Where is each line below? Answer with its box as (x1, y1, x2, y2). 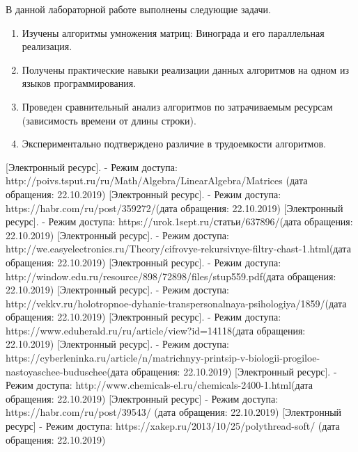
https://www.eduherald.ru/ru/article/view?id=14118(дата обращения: (6, 323, 306, 337)
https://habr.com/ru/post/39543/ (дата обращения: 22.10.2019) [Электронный (6, 405, 342, 419)
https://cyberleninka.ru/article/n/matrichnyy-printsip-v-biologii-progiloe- (6, 350, 320, 365)
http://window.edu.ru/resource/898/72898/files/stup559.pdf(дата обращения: (6, 268, 336, 283)
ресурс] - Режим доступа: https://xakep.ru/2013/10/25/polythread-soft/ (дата (6, 419, 340, 433)
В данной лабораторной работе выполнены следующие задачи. (6, 2, 271, 16)
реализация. (22, 39, 72, 54)
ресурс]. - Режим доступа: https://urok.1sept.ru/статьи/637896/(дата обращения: (6, 214, 353, 229)
